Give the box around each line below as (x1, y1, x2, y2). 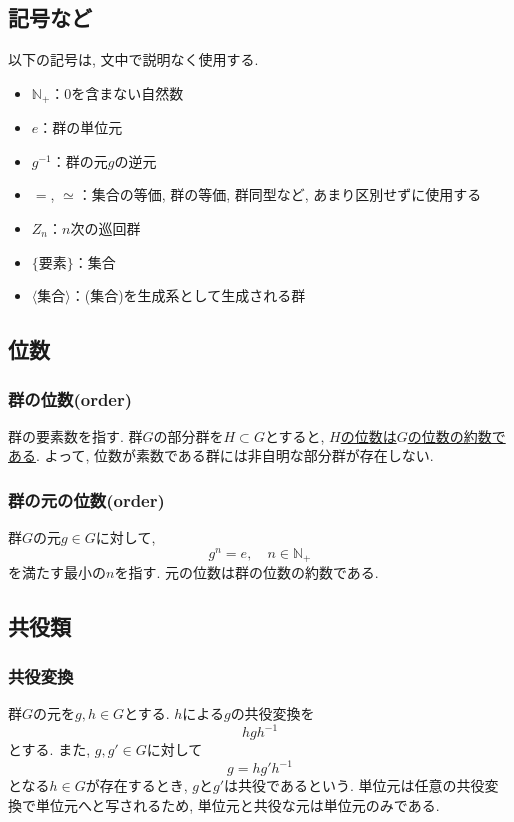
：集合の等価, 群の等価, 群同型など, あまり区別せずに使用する (77, 184, 482, 205)
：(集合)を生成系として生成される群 (70, 285, 306, 306)
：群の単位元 (38, 117, 123, 138)
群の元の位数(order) (8, 487, 165, 512)
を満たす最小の (8, 562, 106, 583)
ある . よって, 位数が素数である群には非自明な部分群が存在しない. (8, 445, 434, 466)
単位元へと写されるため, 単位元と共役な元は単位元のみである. (35, 794, 440, 815)
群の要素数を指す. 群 (8, 425, 143, 446)
